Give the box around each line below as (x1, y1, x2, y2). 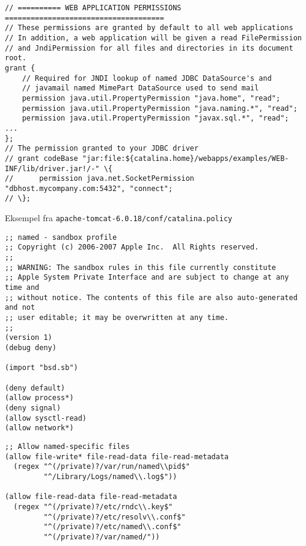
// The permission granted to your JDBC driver (5, 144, 199, 153)
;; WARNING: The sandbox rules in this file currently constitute (5, 263, 277, 272)
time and (5, 283, 40, 292)
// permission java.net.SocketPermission (5, 174, 194, 183)
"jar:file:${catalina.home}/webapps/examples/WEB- (82, 154, 289, 163)
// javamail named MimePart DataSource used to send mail (22, 84, 259, 93)
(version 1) (5, 333, 52, 342)
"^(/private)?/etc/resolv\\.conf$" (43, 512, 186, 521)
